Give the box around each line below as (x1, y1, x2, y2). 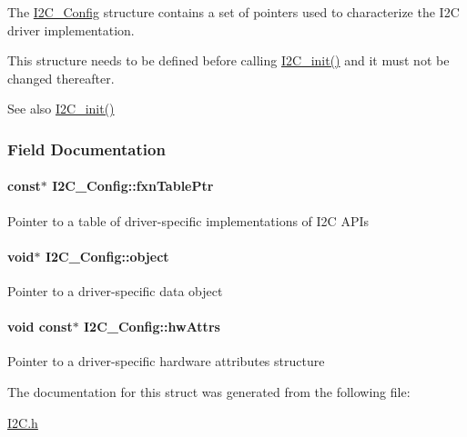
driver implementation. (7, 20, 135, 39)
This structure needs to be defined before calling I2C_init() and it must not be (7, 51, 450, 70)
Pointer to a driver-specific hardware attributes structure (7, 352, 325, 371)
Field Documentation (7, 137, 166, 160)
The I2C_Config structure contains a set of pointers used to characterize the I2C (7, 3, 460, 21)
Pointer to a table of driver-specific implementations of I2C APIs (7, 211, 369, 230)
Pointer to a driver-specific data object (7, 282, 223, 300)
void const (7, 317, 73, 336)
